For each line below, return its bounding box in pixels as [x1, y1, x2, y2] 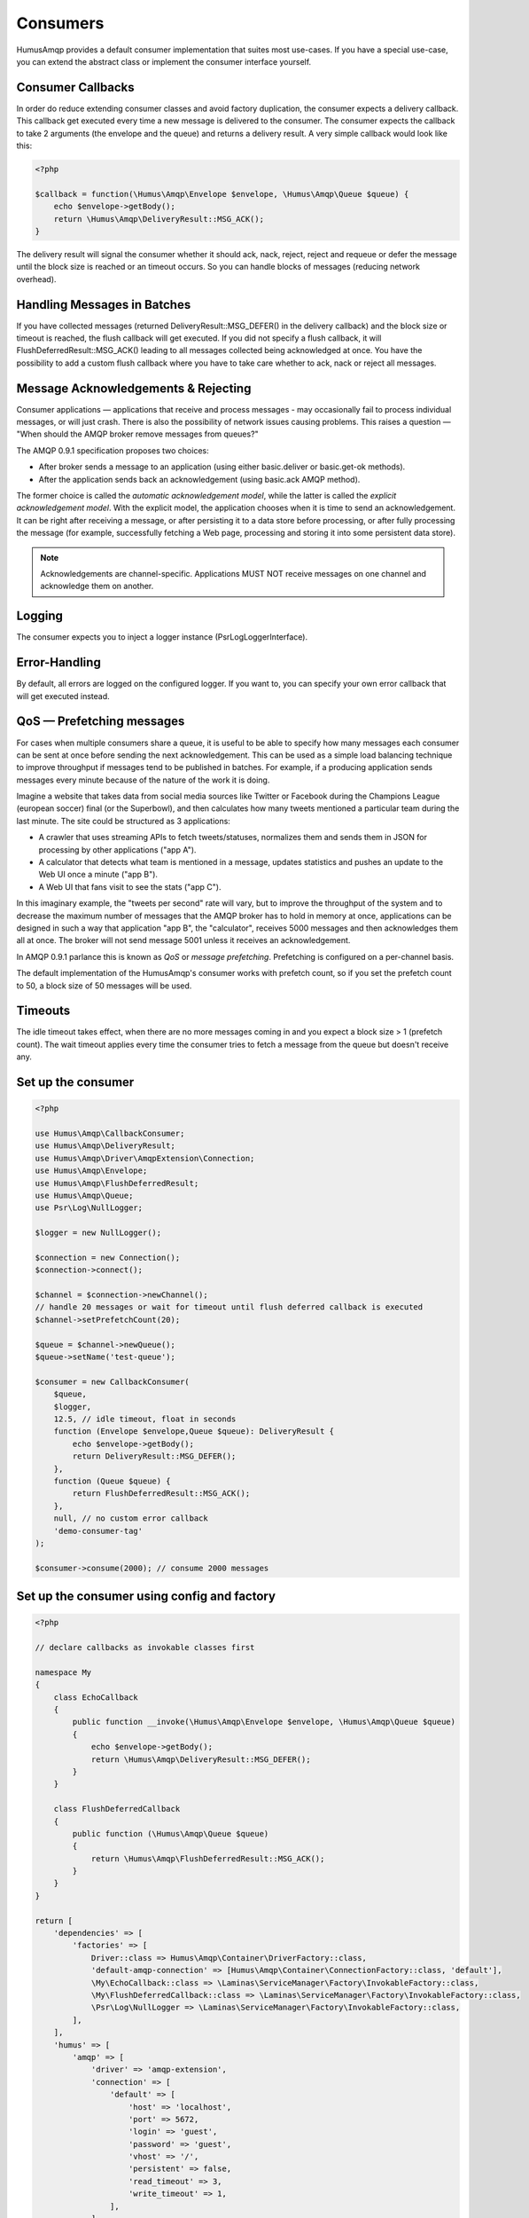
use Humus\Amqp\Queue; [35, 1190, 134, 1200]
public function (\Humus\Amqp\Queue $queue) [72, 1829, 269, 1838]
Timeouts [16, 1003, 71, 1019]
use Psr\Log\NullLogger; [35, 1203, 144, 1213]
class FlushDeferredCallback [53, 1804, 181, 1814]
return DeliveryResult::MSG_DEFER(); [72, 1451, 237, 1461]
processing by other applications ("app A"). [38, 844, 197, 855]
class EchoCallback [53, 1692, 139, 1703]
